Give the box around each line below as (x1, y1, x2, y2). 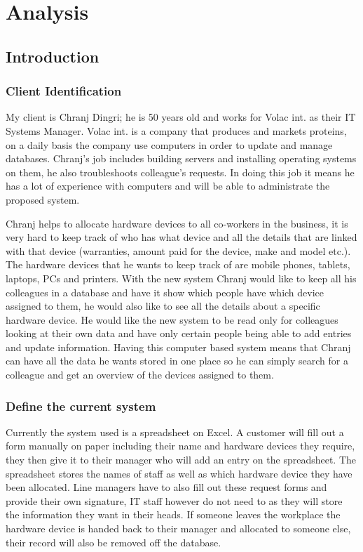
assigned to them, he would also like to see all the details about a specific (6, 298, 320, 313)
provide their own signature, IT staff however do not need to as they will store (6, 493, 343, 508)
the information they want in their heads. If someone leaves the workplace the (6, 507, 341, 522)
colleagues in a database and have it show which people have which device (6, 284, 324, 299)
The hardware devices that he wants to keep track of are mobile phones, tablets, (6, 257, 350, 272)
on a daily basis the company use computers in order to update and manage (6, 137, 333, 152)
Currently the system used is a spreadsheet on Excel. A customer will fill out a (6, 424, 344, 439)
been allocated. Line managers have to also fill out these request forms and (6, 480, 327, 494)
